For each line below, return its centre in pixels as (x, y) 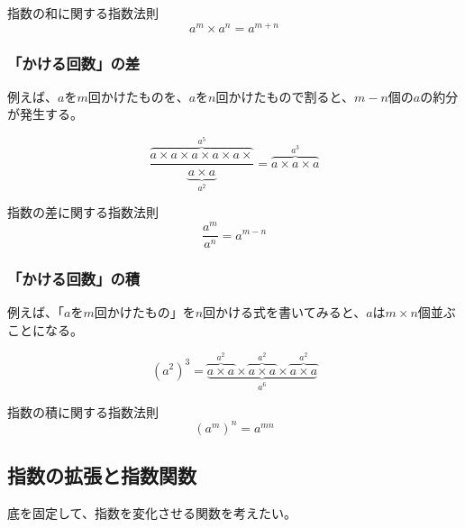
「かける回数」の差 (74, 63)
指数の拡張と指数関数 (102, 474)
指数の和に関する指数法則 (83, 13)
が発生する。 (45, 114)
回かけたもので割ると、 (285, 96)
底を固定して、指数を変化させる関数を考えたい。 (152, 512)
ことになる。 (45, 329)
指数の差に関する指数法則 (83, 212)
